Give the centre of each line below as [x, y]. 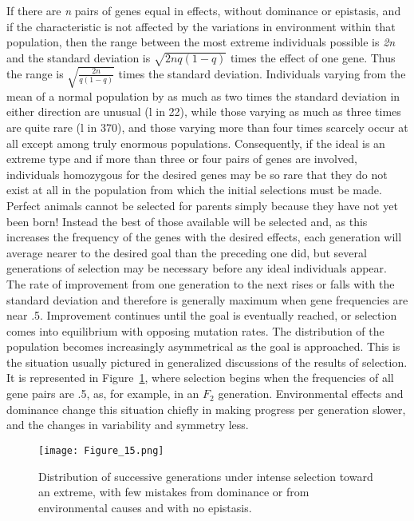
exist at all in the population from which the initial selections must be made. [194, 190]
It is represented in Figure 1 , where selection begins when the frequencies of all [200, 378]
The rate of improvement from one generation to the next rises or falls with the [201, 283]
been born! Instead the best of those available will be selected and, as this [187, 221]
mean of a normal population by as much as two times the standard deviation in [203, 95]
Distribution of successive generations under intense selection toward [206, 476]
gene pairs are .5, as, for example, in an [103, 394]
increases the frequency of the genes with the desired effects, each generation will [204, 237]
